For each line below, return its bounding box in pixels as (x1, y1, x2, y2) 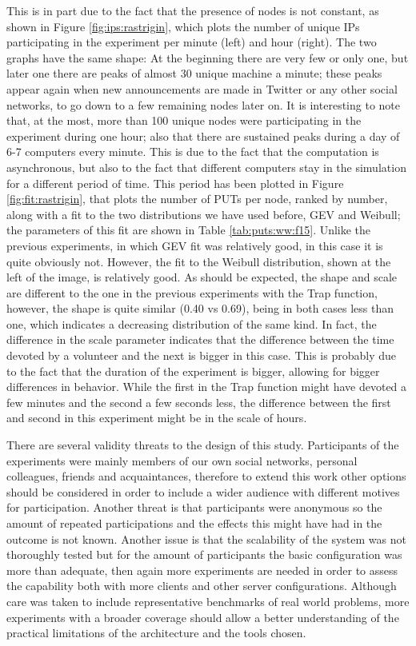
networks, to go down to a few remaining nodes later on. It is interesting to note (6, 96, 400, 113)
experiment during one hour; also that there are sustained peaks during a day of (6, 127, 400, 144)
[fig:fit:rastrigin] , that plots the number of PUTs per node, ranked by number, (6, 190, 388, 207)
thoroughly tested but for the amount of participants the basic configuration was (6, 546, 402, 563)
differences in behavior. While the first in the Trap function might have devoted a (6, 378, 407, 395)
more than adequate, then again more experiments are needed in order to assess (6, 561, 398, 578)
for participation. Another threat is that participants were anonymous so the (6, 499, 382, 516)
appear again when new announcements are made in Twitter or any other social (6, 80, 398, 97)
